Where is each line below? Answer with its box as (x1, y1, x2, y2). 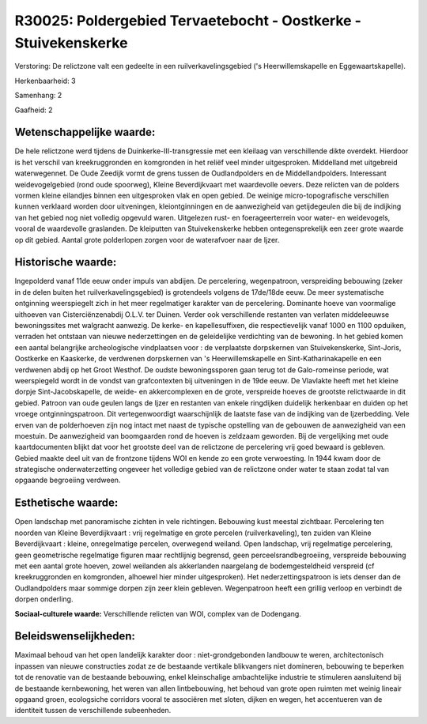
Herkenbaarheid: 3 (14, 76, 76, 85)
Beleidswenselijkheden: (14, 629, 136, 643)
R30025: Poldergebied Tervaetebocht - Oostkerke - (14, 12, 361, 29)
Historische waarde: (14, 255, 117, 269)
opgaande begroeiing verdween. (14, 475, 121, 485)
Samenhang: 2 (14, 91, 62, 100)
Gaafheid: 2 (14, 105, 53, 115)
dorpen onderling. (14, 594, 74, 604)
